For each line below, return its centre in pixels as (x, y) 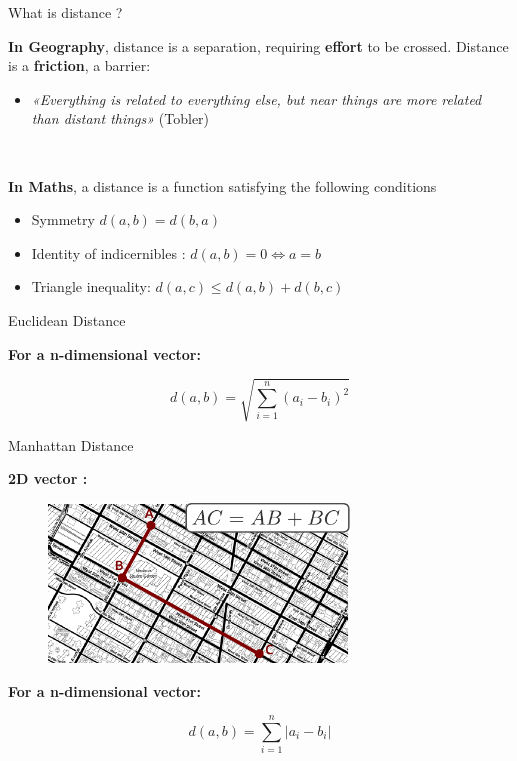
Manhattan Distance (71, 444)
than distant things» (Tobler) (120, 118)
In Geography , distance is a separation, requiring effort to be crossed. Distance (258, 45)
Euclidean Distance (67, 319)
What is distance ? (65, 12)
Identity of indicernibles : (108, 252)
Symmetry (63, 219)
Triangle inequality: (91, 286)
